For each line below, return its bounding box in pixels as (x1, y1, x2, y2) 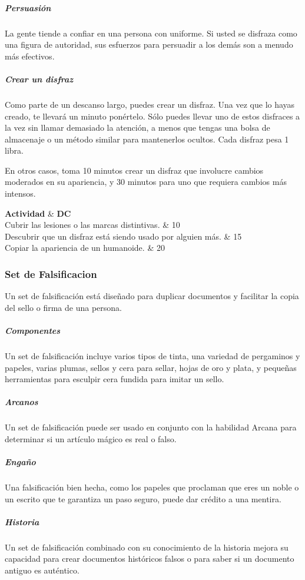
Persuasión (5, 1, 51, 14)
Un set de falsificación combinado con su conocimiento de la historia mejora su (5, 541, 289, 553)
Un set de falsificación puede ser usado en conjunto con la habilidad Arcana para (5, 421, 297, 433)
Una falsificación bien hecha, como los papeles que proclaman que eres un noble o (5, 481, 299, 493)
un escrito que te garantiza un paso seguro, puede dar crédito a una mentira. (5, 492, 281, 505)
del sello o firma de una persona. (5, 301, 122, 313)
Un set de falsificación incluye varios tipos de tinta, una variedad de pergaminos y (5, 350, 300, 362)
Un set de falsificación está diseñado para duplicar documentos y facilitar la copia (5, 290, 299, 302)
